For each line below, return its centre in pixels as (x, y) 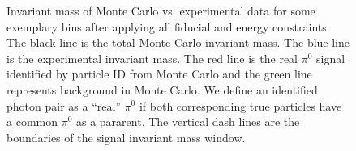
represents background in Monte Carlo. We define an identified (162, 89)
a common (32, 122)
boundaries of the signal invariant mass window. (126, 137)
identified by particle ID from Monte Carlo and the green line (159, 74)
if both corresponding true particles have (240, 105)
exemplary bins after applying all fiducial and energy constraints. (168, 26)
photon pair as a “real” (64, 105)
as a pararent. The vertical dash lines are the (188, 122)
